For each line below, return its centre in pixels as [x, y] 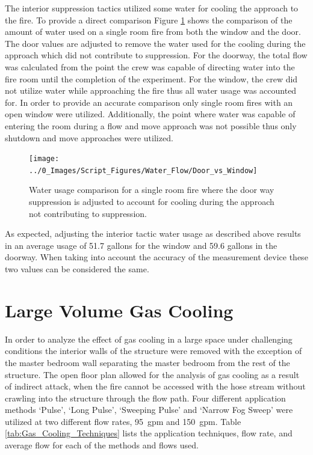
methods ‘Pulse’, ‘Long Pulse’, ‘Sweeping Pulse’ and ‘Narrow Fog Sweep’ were [149, 410]
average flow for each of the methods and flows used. [102, 445]
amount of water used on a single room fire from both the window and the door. [153, 32]
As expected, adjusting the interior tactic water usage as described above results [153, 234]
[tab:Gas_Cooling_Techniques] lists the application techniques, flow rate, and [149, 433]
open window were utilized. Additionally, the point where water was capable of [150, 114]
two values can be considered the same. [77, 269]
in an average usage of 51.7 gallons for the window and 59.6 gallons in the [141, 245]
